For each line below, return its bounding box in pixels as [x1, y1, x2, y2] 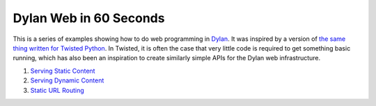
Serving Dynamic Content [30, 76, 104, 85]
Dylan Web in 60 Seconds [13, 10, 165, 26]
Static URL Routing [30, 86, 84, 94]
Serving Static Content [30, 67, 95, 75]
